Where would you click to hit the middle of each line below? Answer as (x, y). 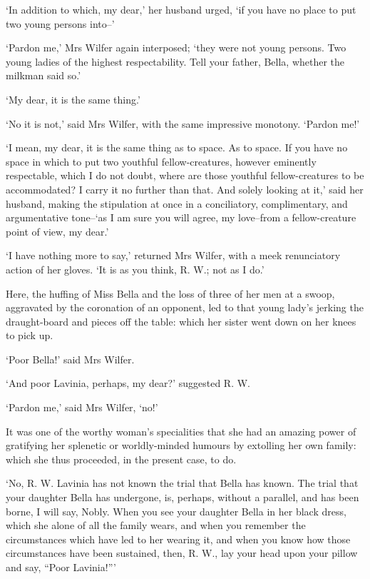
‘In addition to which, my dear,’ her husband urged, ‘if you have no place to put (181, 9)
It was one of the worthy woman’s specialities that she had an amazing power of (181, 431)
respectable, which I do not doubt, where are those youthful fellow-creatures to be (185, 175)
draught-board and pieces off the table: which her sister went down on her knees (181, 321)
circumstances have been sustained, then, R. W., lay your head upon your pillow (182, 553)
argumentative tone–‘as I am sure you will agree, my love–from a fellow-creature (181, 217)
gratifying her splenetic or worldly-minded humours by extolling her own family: (181, 445)
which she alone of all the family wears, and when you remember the (156, 525)
